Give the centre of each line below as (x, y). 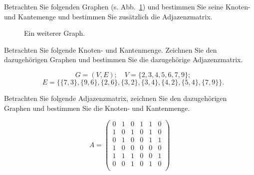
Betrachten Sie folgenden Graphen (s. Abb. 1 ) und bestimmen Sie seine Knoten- (127, 6)
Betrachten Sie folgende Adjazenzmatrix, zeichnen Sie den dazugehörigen (116, 98)
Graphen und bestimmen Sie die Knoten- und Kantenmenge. (97, 108)
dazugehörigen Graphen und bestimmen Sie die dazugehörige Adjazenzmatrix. (124, 59)
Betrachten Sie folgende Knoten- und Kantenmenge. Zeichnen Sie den (111, 49)
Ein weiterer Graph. (55, 33)
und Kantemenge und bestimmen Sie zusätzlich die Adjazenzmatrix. (108, 16)
